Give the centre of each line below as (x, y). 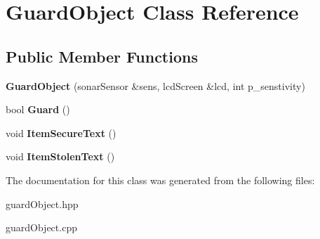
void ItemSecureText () (61, 133)
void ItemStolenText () (60, 156)
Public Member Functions (102, 56)
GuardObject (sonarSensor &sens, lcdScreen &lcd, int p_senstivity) (155, 85)
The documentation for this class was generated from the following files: (160, 180)
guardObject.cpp (41, 227)
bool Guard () (38, 109)
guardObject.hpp (42, 204)
